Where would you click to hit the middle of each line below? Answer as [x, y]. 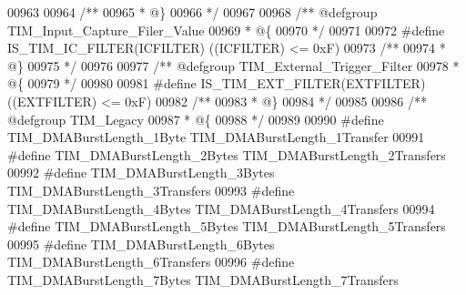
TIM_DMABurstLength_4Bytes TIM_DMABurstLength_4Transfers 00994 [221, 208]
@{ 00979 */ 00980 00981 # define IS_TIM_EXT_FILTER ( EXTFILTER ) [217, 83]
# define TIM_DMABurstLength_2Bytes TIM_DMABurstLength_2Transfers [227, 154]
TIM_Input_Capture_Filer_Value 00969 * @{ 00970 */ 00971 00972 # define [226, 30]
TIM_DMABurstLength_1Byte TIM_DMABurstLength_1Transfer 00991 [216, 137]
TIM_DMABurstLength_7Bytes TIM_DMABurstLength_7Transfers [203, 279]
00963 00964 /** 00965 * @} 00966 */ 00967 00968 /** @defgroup [192, 12]
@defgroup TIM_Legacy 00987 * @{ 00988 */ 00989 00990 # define [196, 119]
